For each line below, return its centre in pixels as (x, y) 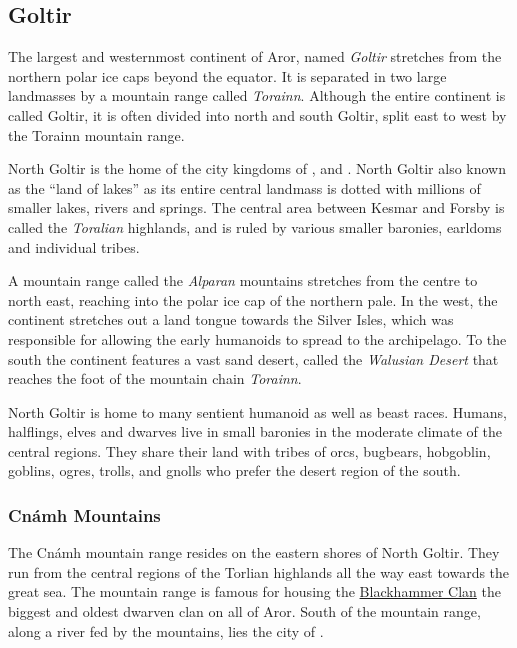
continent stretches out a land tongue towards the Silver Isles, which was (231, 319)
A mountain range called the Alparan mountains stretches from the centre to (243, 280)
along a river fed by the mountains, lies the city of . (166, 630)
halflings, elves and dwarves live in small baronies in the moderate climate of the (255, 431)
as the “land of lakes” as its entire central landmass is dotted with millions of (244, 187)
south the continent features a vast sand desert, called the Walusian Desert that (253, 358)
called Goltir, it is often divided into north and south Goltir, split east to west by (257, 114)
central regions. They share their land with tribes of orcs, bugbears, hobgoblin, (249, 450)
